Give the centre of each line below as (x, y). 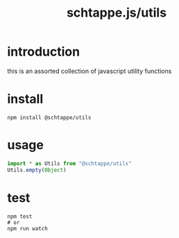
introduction (44, 52)
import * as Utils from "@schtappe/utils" (69, 163)
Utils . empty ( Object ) (37, 170)
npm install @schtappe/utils (49, 117)
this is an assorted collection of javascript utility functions (89, 71)
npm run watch (28, 228)
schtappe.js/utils (117, 13)
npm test (20, 216)
